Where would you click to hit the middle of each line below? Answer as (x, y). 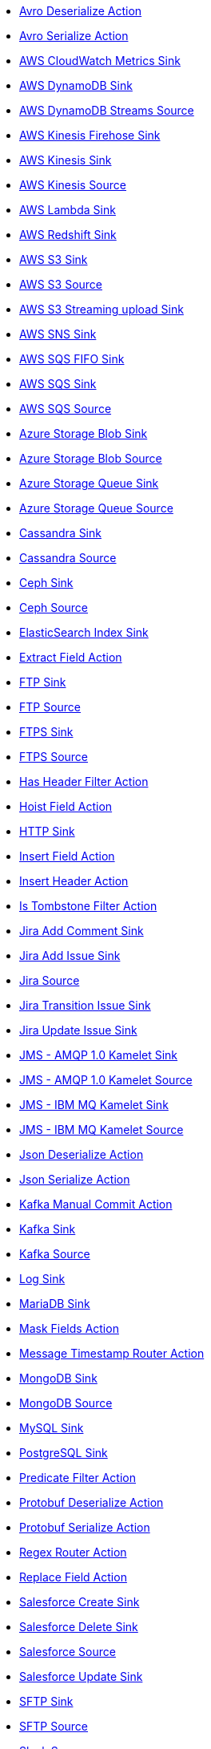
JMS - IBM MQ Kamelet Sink (94, 1105)
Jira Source (50, 980)
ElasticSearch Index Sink (84, 632)
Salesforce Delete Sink (79, 1627)
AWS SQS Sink (58, 384)
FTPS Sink (46, 732)
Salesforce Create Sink (80, 1602)
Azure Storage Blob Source (91, 458)
